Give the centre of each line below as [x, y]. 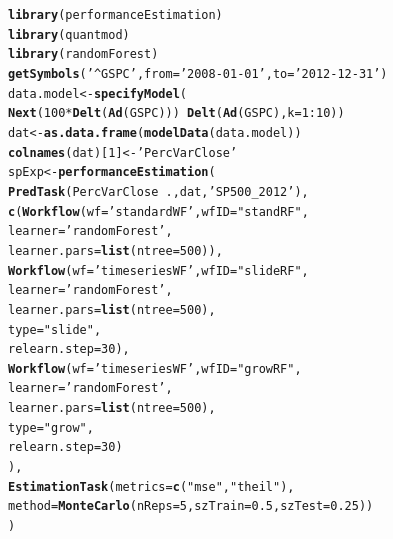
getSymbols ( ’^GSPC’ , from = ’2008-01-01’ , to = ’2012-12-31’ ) [198, 73]
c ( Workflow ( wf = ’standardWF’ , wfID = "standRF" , [158, 211]
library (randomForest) [83, 54]
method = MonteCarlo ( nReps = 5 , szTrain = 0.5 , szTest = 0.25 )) [191, 506]
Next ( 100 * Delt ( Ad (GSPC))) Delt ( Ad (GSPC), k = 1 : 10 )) [176, 113]
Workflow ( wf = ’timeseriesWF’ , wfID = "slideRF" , [158, 270]
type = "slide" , [55, 329]
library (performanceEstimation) [115, 15]
